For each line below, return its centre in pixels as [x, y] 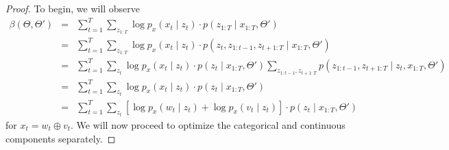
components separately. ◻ [61, 138]
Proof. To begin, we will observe [73, 8]
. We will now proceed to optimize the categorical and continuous [208, 124]
